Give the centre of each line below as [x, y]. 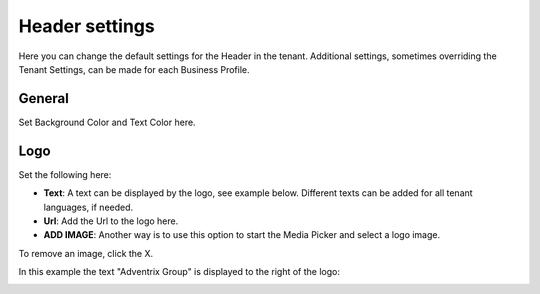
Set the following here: [65, 174]
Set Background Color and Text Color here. [107, 122]
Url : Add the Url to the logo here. [111, 221]
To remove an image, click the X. [86, 253]
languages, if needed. [88, 207]
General [44, 98]
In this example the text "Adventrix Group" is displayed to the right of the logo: [179, 272]
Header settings [86, 26]
